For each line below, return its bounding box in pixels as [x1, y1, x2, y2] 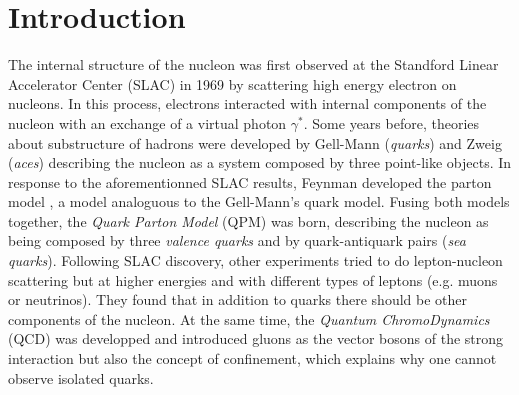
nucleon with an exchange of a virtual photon [8, 112, 287, 133]
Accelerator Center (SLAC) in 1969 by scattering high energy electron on [8, 73, 457, 94]
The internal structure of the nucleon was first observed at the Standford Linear [8, 54, 499, 75]
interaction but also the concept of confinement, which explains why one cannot [8, 348, 497, 369]
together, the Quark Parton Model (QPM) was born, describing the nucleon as [8, 210, 489, 231]
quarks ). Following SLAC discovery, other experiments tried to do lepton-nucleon [8, 250, 503, 271]
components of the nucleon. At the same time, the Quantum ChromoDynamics [8, 308, 490, 329]
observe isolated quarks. [8, 367, 154, 388]
